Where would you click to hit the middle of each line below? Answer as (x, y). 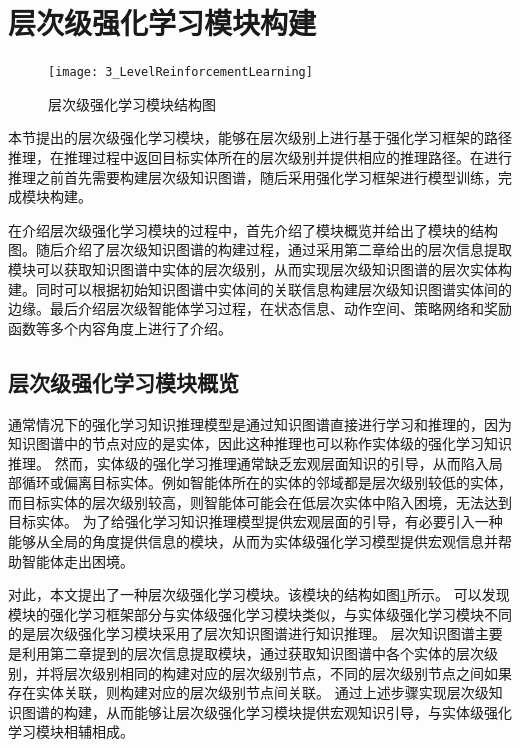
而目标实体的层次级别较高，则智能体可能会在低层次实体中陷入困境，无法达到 (260, 501)
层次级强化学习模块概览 (123, 381)
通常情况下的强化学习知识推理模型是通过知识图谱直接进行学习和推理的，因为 (260, 423)
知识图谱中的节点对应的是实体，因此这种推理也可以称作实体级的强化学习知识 (260, 443)
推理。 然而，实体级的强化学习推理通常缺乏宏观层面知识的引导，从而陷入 (248, 462)
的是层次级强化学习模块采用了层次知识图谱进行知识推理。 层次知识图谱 (241, 633)
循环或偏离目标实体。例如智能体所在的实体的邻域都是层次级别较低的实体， (266, 482)
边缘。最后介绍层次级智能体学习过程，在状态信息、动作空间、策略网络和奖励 (260, 308)
